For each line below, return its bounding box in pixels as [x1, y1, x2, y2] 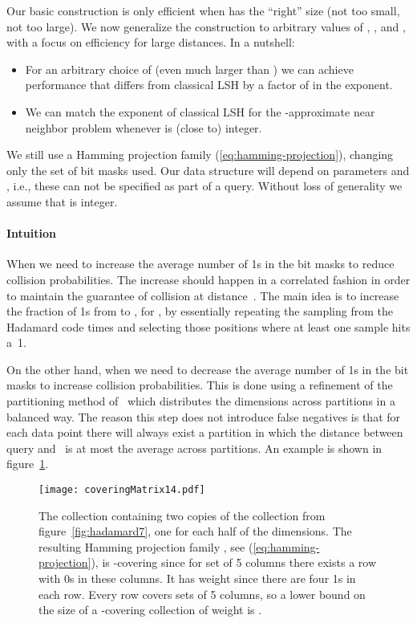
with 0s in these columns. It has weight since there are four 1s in [38, 570, 356, 587]
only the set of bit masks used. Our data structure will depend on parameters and [6, 161, 410, 178]
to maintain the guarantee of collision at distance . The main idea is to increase [6, 287, 399, 303]
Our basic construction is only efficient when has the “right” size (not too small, [6, 2, 400, 18]
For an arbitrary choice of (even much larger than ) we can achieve [25, 60, 354, 77]
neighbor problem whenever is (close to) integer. [25, 119, 262, 136]
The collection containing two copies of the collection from [38, 507, 326, 523]
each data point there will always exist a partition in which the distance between [6, 424, 403, 441]
